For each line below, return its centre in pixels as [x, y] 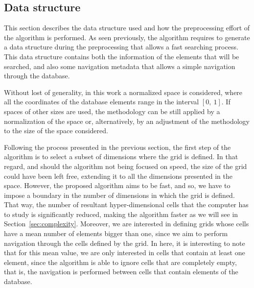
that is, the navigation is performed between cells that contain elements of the [121, 272]
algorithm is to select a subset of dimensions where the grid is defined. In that [121, 156]
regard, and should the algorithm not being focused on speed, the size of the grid [126, 166]
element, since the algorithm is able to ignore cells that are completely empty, [120, 262]
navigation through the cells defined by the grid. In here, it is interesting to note [125, 243]
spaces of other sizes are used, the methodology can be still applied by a [112, 111]
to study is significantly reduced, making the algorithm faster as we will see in [121, 214]
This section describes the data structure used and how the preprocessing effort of [127, 28]
